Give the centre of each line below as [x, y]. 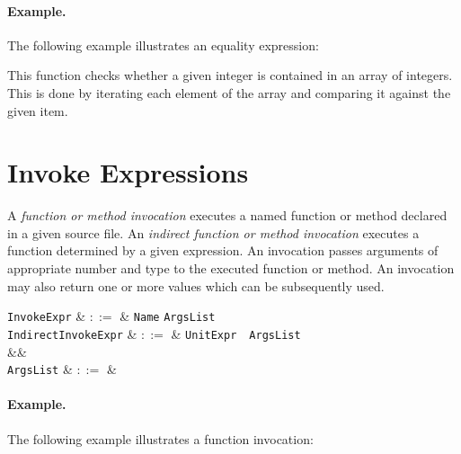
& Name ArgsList [168, 316]
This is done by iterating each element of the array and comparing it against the [229, 92]
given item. [38, 110]
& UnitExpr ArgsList [236, 333]
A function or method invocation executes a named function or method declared [227, 215]
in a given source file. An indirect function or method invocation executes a [213, 232]
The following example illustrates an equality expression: [163, 45]
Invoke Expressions [128, 172]
